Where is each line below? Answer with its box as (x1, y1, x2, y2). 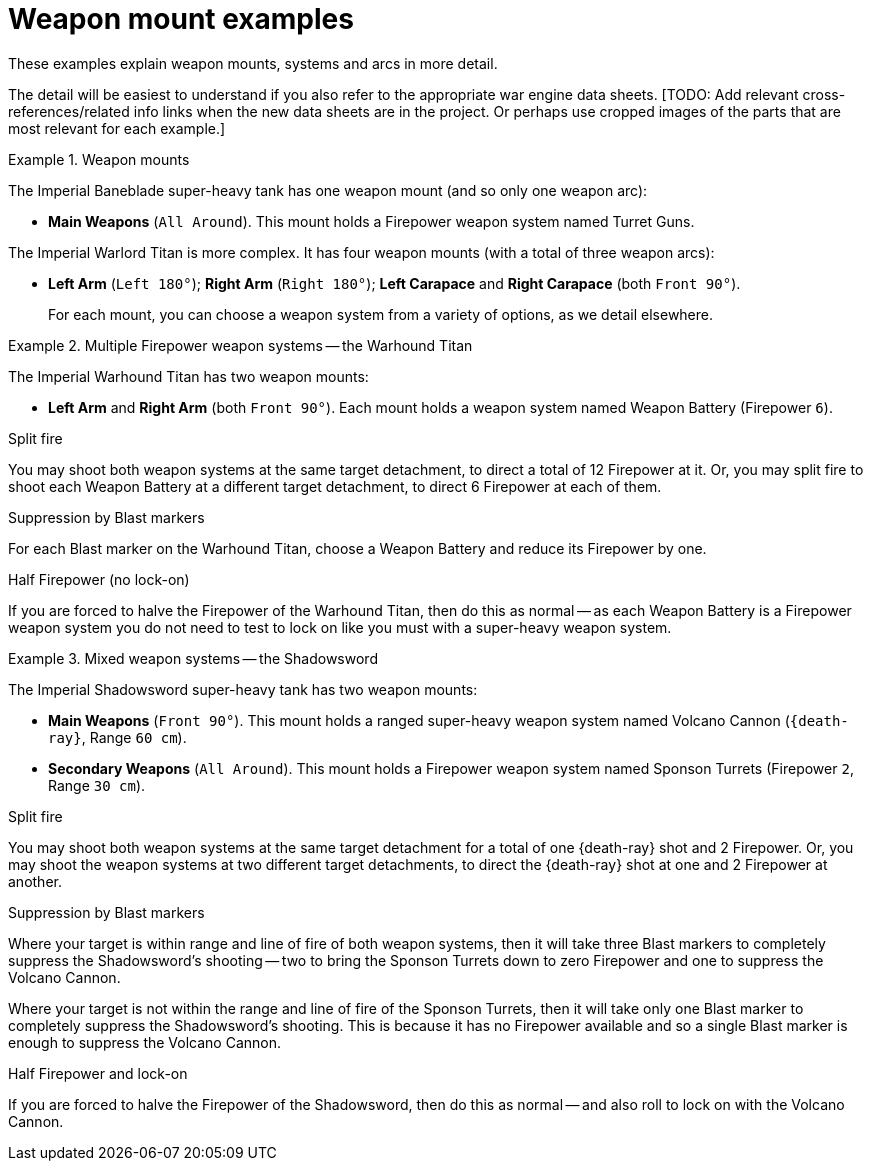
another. (8, 872, 62, 890)
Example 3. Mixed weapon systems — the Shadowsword (8, 649, 378, 667)
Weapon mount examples (8, 2, 354, 36)
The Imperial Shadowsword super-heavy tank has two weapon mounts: (8, 680, 478, 698)
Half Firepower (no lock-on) (8, 570, 190, 588)
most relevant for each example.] (8, 119, 226, 137)
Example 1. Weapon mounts (8, 150, 190, 168)
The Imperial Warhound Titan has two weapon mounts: (8, 367, 369, 385)
